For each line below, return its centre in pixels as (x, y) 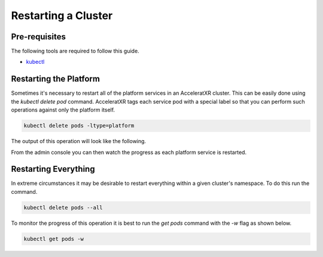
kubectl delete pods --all (63, 208)
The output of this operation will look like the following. (79, 141)
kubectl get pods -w (54, 239)
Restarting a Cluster (62, 16)
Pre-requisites (38, 37)
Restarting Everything (53, 169)
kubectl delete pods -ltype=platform (79, 126)
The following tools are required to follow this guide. (75, 51)
